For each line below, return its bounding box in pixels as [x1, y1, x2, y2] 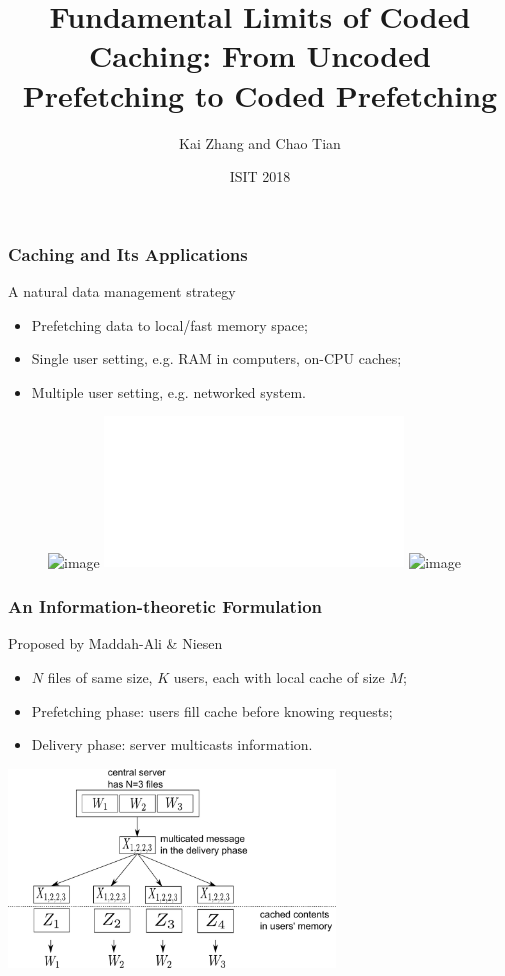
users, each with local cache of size [173, 666, 385, 687]
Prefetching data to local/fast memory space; [31, 314, 308, 335]
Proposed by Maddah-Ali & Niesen [8, 633, 223, 654]
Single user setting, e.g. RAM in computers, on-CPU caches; [31, 348, 402, 369]
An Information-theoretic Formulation [8, 594, 323, 619]
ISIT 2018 [229, 166, 291, 187]
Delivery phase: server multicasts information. [31, 734, 313, 755]
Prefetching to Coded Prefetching [22, 74, 498, 115]
